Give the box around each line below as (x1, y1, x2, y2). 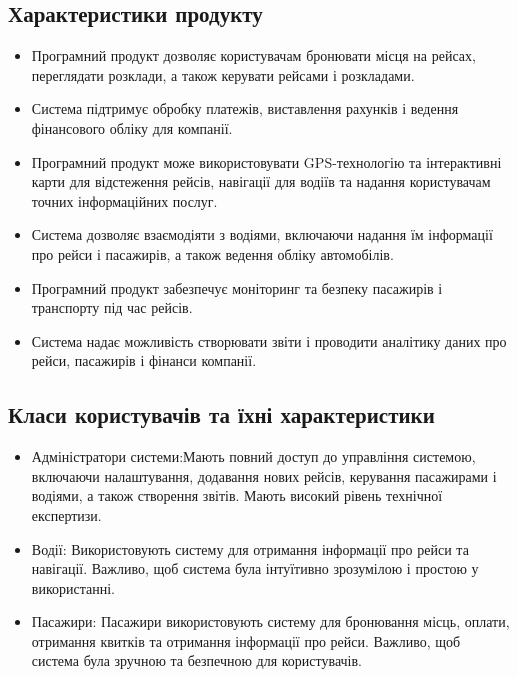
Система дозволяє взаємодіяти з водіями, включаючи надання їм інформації (31, 224, 493, 245)
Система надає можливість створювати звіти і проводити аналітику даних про (31, 330, 507, 351)
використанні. (31, 577, 115, 598)
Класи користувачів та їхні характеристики (8, 399, 435, 430)
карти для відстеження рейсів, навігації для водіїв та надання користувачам (31, 171, 491, 192)
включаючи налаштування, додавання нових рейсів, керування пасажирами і (31, 465, 497, 486)
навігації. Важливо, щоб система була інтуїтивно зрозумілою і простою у (31, 558, 479, 579)
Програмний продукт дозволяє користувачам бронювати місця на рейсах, (31, 45, 476, 66)
